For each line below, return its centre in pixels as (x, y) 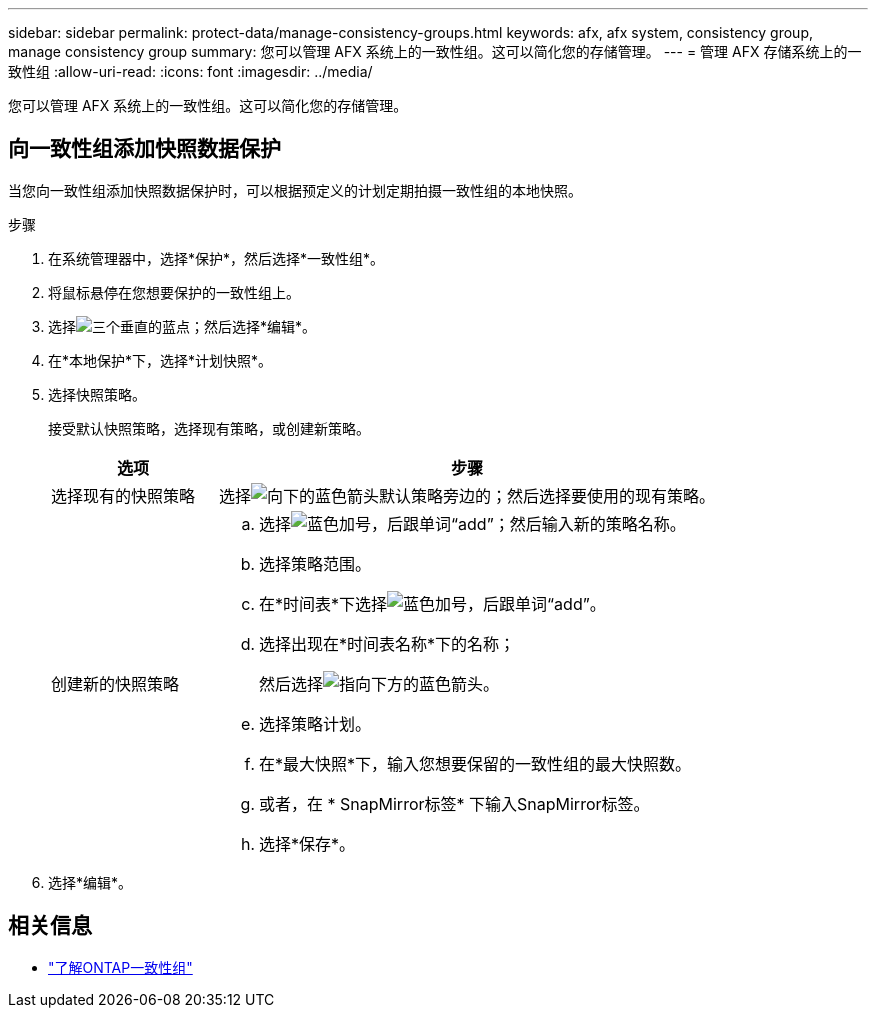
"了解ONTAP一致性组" (120, 967)
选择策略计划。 (315, 723)
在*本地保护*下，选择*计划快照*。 (160, 360)
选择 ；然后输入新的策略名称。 (472, 523)
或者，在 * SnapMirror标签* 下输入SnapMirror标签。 (454, 803)
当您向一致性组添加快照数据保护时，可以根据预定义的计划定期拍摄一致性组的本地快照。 (295, 190)
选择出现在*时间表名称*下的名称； (387, 643)
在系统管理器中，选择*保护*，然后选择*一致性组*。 (216, 258)
